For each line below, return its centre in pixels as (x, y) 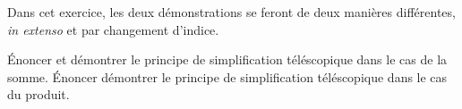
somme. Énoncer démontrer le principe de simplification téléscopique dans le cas (227, 76)
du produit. (38, 94)
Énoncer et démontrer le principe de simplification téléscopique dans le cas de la (227, 59)
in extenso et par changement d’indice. (113, 29)
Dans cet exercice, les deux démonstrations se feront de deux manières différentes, (231, 12)
